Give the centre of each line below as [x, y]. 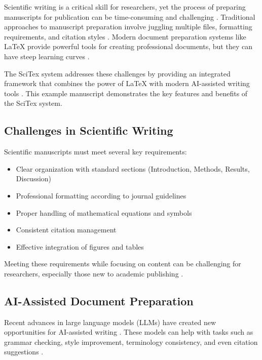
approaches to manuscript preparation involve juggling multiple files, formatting [128, 27]
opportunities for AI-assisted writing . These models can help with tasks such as [129, 332]
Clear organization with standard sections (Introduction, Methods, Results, [133, 168]
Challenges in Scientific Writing [89, 130]
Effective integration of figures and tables [80, 246]
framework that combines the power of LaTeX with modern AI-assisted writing [127, 83]
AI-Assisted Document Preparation [99, 301]
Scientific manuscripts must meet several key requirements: [96, 152]
